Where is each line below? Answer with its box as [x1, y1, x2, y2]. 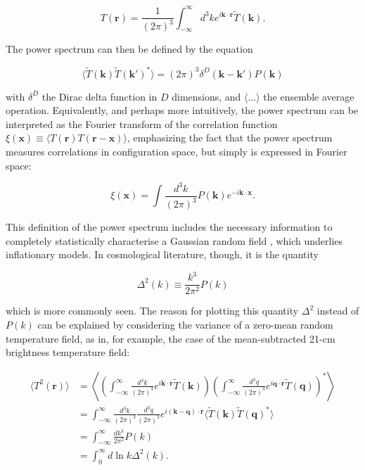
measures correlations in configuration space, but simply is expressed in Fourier [6, 144, 347, 158]
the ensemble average [263, 89, 354, 103]
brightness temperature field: [6, 345, 130, 360]
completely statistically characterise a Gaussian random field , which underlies [6, 233, 343, 248]
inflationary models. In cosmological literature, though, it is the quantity [6, 247, 319, 262]
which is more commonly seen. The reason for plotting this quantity [6, 303, 299, 318]
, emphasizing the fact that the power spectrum [127, 130, 333, 145]
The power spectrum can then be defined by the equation [6, 42, 253, 56]
